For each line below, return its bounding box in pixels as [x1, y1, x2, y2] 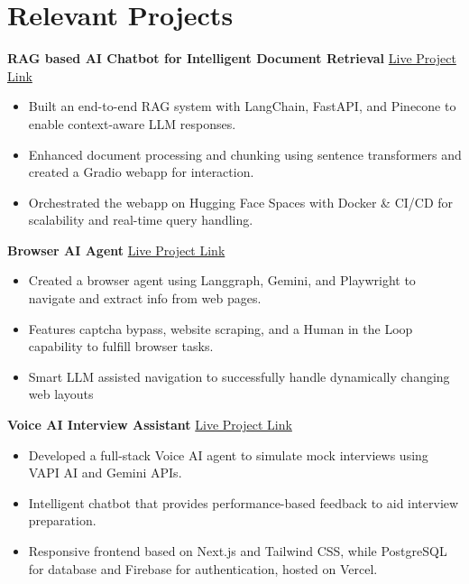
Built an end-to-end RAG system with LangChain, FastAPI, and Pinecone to [28, 97, 456, 116]
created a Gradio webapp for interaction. [28, 162, 254, 181]
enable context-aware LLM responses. [28, 114, 236, 133]
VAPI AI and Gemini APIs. [28, 463, 182, 482]
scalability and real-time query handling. [28, 210, 253, 229]
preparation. [28, 511, 97, 530]
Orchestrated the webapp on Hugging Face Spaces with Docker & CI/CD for [28, 192, 454, 211]
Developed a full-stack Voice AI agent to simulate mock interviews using [28, 445, 428, 464]
